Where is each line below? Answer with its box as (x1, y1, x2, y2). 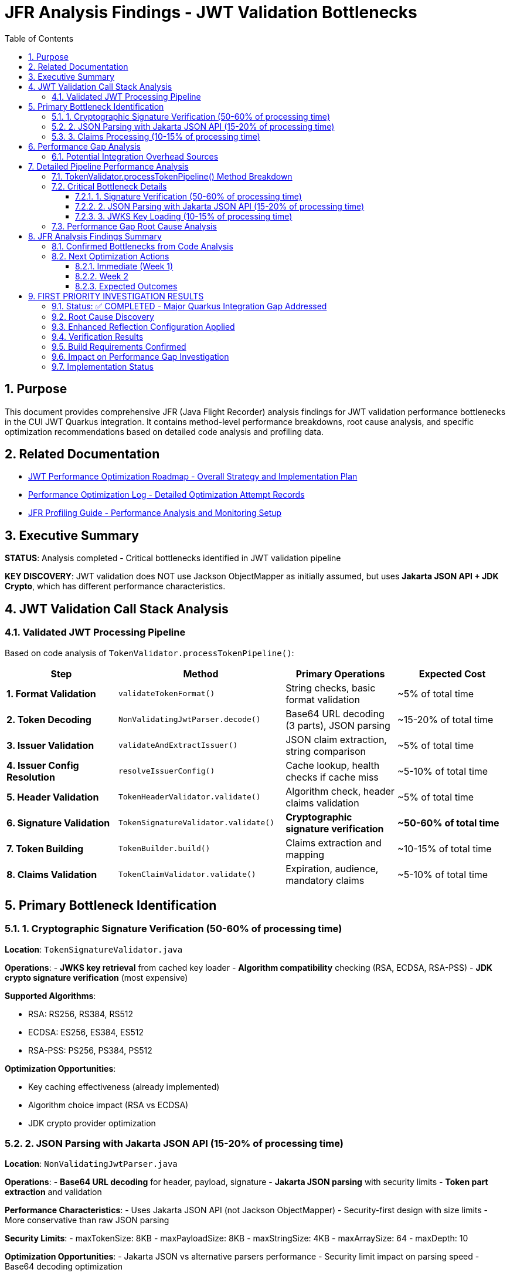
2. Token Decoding (6, 713, 91, 725)
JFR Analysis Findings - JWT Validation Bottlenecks (5, 2, 417, 22)
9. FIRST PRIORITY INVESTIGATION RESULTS (28, 291, 204, 301)
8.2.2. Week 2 (75, 271, 129, 281)
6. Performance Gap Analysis (28, 141, 141, 151)
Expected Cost (419, 667, 486, 680)
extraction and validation (5, 1187, 102, 1197)
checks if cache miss (285, 771, 379, 783)
